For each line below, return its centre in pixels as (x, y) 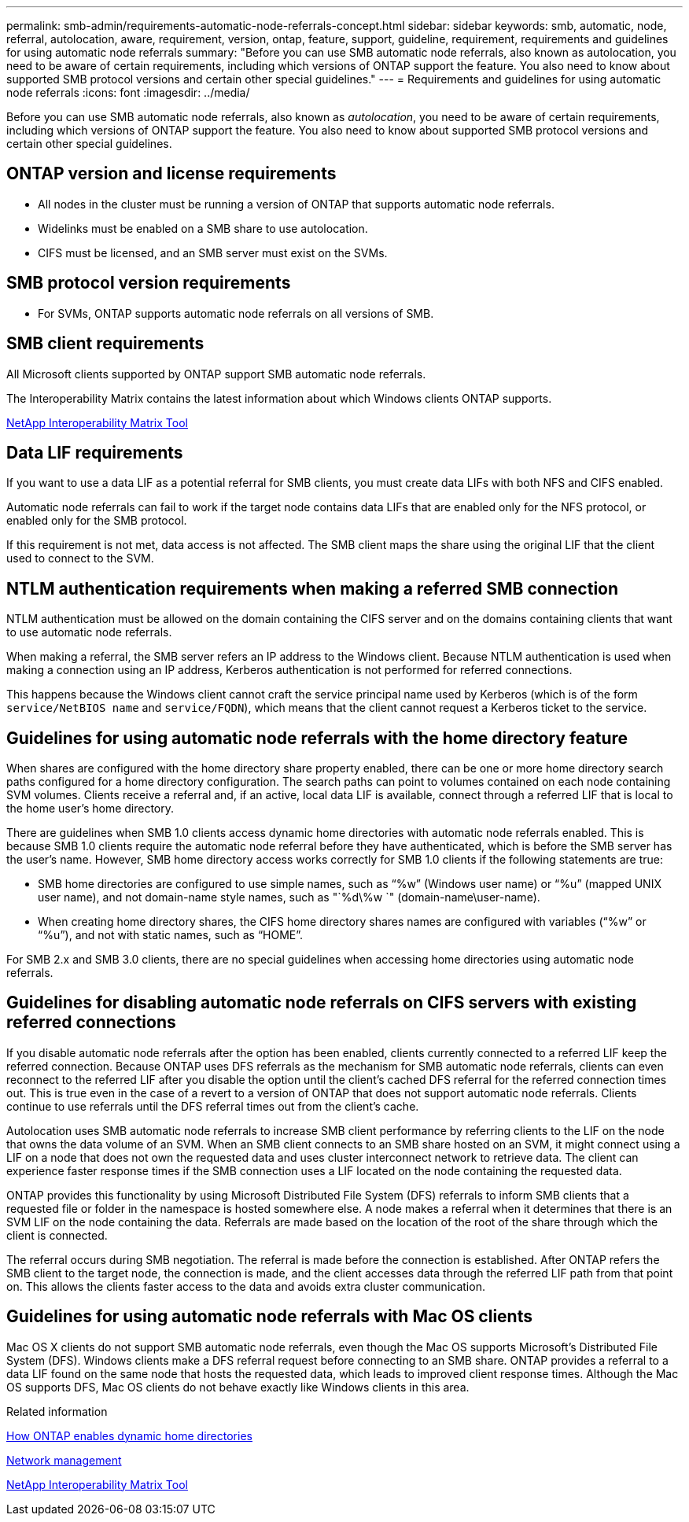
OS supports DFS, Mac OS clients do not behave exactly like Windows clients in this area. (238, 1387)
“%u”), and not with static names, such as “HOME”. (171, 935)
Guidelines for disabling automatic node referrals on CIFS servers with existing (322, 1003)
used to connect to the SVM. (80, 558)
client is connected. (57, 1235)
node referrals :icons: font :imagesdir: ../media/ (128, 92)
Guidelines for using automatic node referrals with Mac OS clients (269, 1317)
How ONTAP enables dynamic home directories (129, 1435)
